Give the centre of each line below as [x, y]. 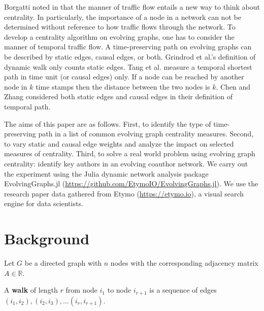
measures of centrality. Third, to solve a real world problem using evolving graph [130, 153]
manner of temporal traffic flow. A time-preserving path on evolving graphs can [128, 47]
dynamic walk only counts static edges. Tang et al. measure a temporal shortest [128, 66]
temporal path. [27, 106]
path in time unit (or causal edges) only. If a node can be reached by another [124, 77]
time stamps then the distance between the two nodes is [123, 86]
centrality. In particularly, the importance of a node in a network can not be [123, 17]
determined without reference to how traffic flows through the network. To [120, 27]
